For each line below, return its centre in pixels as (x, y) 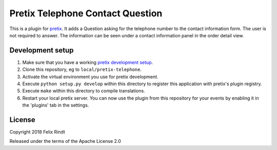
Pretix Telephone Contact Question (86, 13)
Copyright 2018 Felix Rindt (37, 132)
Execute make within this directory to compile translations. (84, 91)
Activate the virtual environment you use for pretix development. (90, 77)
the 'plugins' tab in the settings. (56, 105)
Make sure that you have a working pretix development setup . (88, 62)
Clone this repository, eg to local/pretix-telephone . (82, 69)
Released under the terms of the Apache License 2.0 (65, 141)
